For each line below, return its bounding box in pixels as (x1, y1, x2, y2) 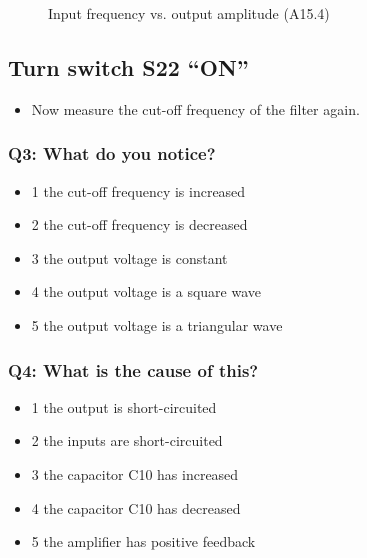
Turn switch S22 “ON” (8, 51, 249, 82)
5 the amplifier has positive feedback (31, 531, 256, 552)
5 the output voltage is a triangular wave (31, 314, 283, 335)
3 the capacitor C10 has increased (31, 463, 239, 484)
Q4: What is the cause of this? (8, 357, 259, 382)
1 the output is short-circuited (31, 396, 217, 417)
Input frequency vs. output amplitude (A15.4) (48, 3, 330, 23)
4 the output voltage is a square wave (31, 281, 262, 302)
